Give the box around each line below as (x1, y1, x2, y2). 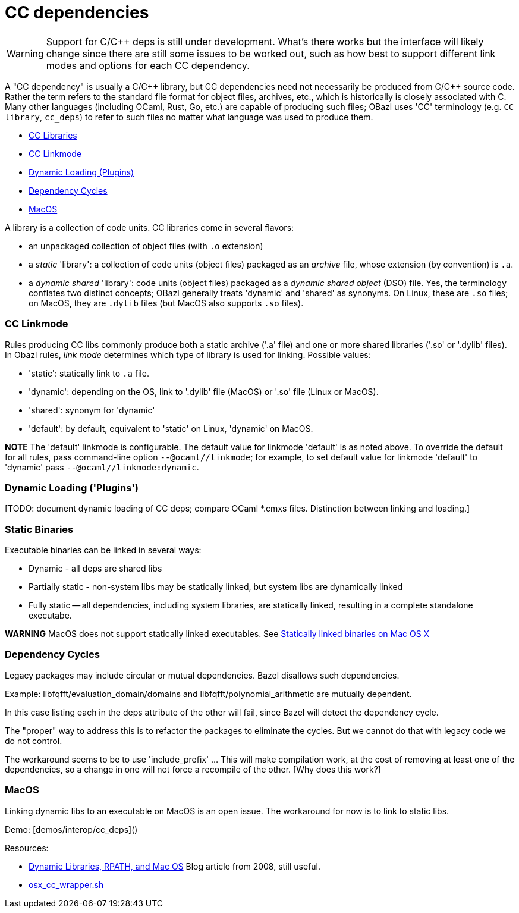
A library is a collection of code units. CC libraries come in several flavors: (5, 222, 294, 233)
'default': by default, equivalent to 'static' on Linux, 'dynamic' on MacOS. (29, 423, 313, 434)
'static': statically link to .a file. (29, 368, 149, 378)
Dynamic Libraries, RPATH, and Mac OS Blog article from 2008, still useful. (29, 861, 320, 871)
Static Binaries (5, 523, 74, 535)
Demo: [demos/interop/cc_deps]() (5, 824, 138, 834)
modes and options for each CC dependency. (46, 59, 250, 71)
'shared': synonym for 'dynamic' (29, 404, 155, 415)
